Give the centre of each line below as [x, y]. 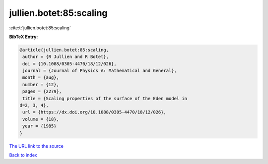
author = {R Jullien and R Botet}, [66, 57]
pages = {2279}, [42, 91]
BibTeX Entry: [24, 37]
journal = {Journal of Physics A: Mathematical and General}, [100, 71]
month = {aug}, [41, 78]
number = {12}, [41, 84]
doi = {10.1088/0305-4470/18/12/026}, [69, 64]
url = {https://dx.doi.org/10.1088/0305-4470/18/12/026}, [94, 112]
